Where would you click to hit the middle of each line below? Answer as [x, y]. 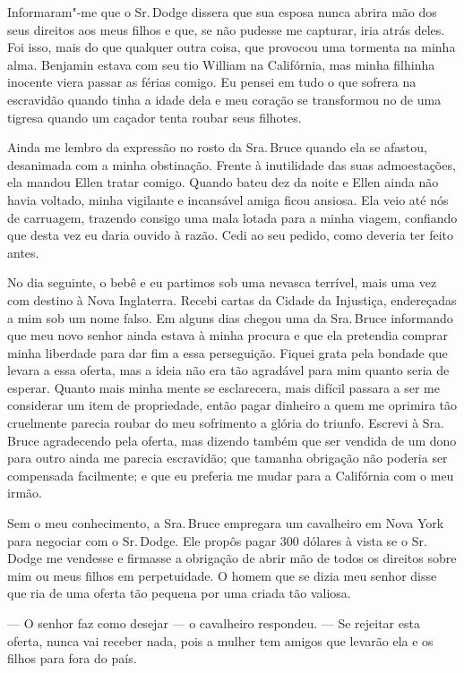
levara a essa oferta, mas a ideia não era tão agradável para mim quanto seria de [228, 370]
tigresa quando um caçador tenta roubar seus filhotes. [155, 117]
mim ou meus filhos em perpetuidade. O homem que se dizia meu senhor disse [222, 575]
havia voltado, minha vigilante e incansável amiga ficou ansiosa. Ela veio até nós [228, 199]
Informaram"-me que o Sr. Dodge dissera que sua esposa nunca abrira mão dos [222, 12]
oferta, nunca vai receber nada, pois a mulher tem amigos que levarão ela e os [220, 640]
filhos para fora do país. [72, 658]
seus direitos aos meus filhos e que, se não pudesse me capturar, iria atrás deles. [226, 29]
